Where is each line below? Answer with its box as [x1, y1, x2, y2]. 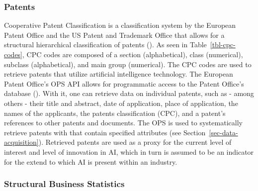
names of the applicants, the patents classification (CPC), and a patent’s [4, 107, 226, 118]
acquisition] [4, 137, 39, 147]
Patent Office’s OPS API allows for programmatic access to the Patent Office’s [4, 78, 244, 89]
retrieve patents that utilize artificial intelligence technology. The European [4, 69, 233, 79]
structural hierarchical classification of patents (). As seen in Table [4, 39, 207, 50]
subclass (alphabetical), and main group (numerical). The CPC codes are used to [4, 59, 252, 69]
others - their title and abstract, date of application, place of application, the [4, 97, 238, 108]
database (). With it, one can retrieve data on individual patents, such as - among [4, 88, 254, 98]
